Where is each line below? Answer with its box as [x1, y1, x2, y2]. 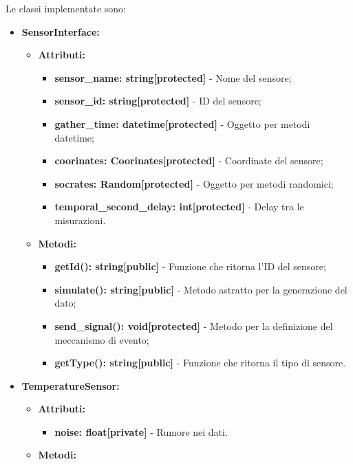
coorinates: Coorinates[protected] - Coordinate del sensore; [54, 153, 323, 168]
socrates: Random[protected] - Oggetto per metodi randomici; [54, 176, 334, 190]
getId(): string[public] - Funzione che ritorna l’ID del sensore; [54, 259, 326, 274]
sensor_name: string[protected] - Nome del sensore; [54, 70, 292, 85]
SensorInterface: [21, 24, 100, 38]
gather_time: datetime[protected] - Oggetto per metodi [54, 116, 310, 131]
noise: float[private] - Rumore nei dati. [54, 424, 228, 439]
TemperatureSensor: [21, 378, 120, 393]
